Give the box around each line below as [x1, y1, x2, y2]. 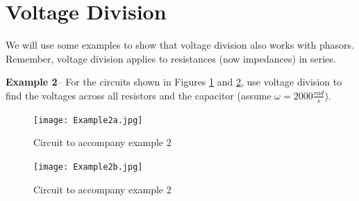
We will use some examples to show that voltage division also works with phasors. [6, 38, 354, 52]
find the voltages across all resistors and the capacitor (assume [6, 88, 272, 102]
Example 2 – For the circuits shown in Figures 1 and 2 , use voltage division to [6, 74, 342, 89]
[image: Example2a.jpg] [33, 115, 143, 125]
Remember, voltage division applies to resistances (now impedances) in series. [6, 51, 336, 65]
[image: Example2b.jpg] [33, 161, 143, 172]
